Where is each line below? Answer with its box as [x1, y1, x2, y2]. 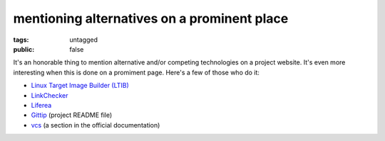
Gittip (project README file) [31, 111, 113, 120]
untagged [69, 35, 98, 44]
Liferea [31, 101, 52, 109]
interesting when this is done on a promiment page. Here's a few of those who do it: [13, 68, 260, 77]
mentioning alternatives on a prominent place [13, 11, 289, 26]
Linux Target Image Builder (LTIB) [31, 81, 130, 90]
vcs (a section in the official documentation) [31, 120, 160, 129]
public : [13, 45, 35, 53]
